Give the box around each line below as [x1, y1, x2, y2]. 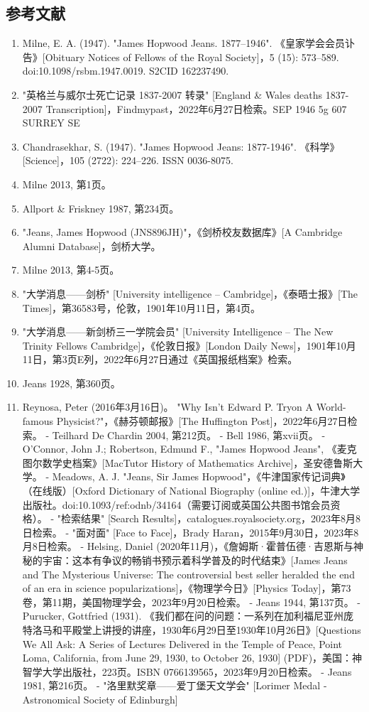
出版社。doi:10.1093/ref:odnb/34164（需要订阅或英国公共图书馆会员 [22, 497, 331, 512]
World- [316, 399, 346, 414]
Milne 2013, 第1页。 [22, 176, 111, 191]
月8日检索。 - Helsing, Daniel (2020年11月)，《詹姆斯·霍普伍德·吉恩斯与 [22, 539, 353, 554]
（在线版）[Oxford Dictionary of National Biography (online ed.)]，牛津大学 [22, 483, 360, 498]
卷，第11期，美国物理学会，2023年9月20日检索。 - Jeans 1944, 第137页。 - [22, 594, 361, 609]
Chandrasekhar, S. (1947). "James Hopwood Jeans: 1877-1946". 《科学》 [22, 139, 340, 153]
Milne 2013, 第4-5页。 [22, 262, 120, 277]
